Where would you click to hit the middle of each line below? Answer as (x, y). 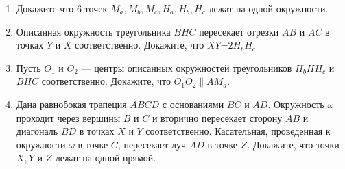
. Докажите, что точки (293, 144)
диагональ (37, 131)
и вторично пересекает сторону (217, 117)
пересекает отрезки (239, 31)
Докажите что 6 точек (62, 8)
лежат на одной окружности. (269, 8)
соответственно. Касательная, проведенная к (238, 131)
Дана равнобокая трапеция (71, 104)
